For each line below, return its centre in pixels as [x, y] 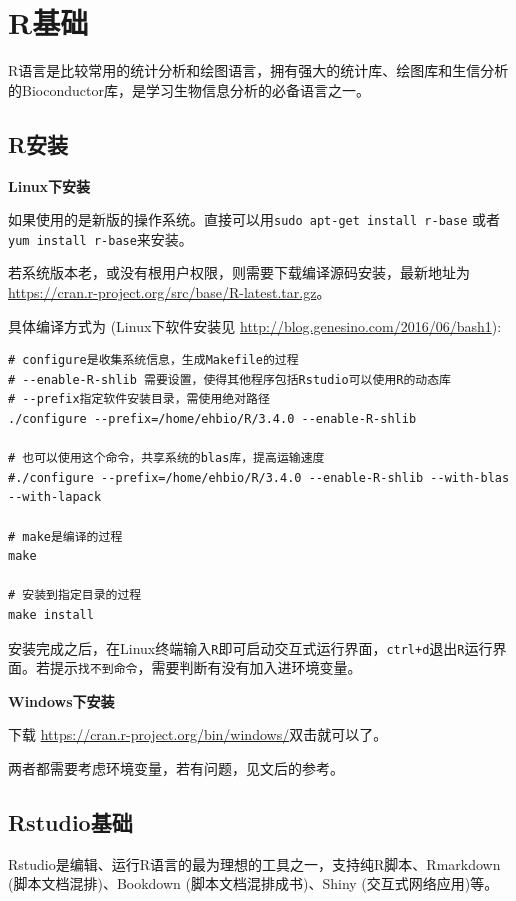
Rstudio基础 [70, 822]
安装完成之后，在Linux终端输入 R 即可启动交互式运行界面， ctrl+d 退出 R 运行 [250, 647]
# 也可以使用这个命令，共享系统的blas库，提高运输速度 [166, 458]
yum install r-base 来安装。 [100, 238]
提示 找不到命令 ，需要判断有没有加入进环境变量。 [205, 667]
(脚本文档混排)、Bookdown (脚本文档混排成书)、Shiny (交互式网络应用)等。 [253, 883]
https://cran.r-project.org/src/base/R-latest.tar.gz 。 [169, 292]
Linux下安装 [49, 185]
